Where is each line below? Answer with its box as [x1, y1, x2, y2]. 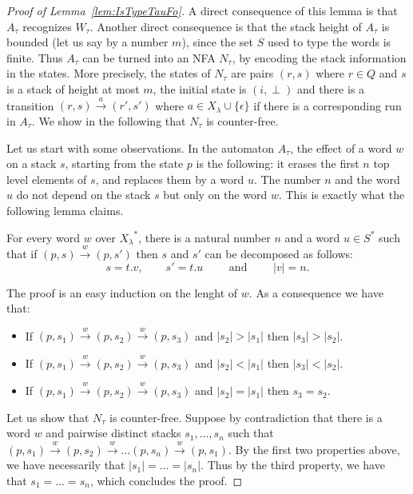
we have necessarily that [6, 456, 125, 473]
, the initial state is [153, 80, 247, 97]
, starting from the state [65, 155, 184, 172]
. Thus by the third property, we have [201, 456, 385, 473]
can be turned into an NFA [82, 49, 216, 66]
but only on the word [163, 186, 268, 203]
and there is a [296, 80, 365, 97]
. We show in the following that [31, 112, 186, 129]
